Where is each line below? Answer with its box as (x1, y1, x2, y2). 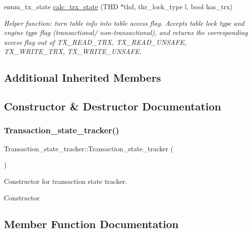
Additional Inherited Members (4, 70, 161, 85)
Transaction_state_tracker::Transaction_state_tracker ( (4, 143, 174, 153)
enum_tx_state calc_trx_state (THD (4, 1, 118, 11)
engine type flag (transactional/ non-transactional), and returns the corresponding (4, 27, 248, 37)
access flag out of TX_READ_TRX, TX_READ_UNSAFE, (4, 36, 186, 47)
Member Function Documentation (4, 216, 179, 231)
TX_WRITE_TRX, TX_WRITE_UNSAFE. (4, 46, 142, 56)
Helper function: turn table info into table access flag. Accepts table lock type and (4, 18, 245, 28)
